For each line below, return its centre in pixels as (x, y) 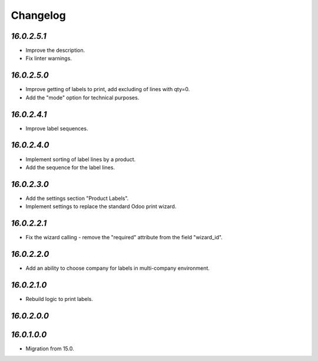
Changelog (38, 15)
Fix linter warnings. (49, 58)
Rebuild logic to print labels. (59, 299)
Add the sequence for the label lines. (70, 167)
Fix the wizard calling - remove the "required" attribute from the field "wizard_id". (124, 238)
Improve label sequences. (57, 128)
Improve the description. (55, 51)
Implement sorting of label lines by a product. (81, 159)
